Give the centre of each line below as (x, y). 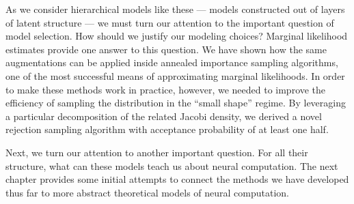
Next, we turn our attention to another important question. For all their (157, 152)
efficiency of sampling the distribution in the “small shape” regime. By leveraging (176, 103)
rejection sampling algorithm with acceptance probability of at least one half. (167, 129)
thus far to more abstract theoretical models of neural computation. (147, 192)
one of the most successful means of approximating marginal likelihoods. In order (175, 75)
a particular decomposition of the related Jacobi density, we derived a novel (164, 116)
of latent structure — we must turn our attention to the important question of (170, 22)
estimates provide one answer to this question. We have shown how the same (166, 49)
